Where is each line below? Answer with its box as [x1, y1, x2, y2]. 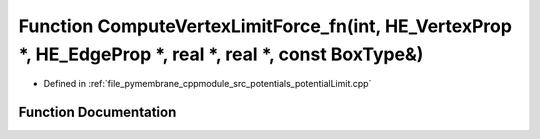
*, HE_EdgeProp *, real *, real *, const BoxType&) [18, 43, 424, 65]
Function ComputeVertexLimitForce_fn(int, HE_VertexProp [18, 15, 512, 37]
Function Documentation [18, 104, 177, 121]
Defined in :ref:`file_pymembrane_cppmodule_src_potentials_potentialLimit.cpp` [43, 78, 372, 90]
